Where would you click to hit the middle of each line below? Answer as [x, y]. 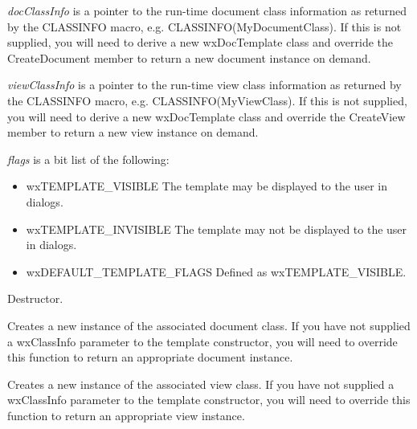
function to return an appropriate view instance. [126, 415]
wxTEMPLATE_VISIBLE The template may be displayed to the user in [206, 186]
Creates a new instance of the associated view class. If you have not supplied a [201, 384]
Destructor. [35, 298]
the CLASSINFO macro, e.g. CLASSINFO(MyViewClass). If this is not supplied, [207, 100]
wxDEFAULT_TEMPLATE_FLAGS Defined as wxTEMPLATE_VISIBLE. [216, 271]
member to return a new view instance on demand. [133, 132]
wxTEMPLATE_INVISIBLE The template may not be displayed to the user [217, 229]
